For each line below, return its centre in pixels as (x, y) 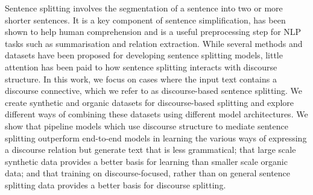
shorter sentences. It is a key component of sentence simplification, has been (145, 20)
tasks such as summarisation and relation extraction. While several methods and (154, 43)
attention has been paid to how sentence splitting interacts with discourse (141, 67)
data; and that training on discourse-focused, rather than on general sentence (148, 173)
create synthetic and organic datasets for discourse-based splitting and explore (150, 102)
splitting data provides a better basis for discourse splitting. (115, 184)
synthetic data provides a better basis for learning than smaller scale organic (146, 161)
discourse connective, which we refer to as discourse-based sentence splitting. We (154, 91)
